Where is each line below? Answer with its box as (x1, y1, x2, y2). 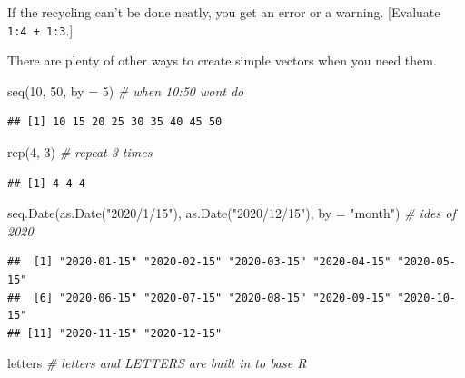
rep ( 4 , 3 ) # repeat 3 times (7, 143, 153, 162)
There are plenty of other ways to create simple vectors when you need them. (7, 51, 437, 70)
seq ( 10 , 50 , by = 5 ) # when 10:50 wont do (7, 81, 244, 100)
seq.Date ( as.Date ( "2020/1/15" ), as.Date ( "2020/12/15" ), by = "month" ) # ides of (7, 204, 456, 223)
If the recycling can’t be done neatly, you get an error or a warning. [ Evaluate (7, 3, 440, 21)
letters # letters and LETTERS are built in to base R (7, 353, 307, 373)
